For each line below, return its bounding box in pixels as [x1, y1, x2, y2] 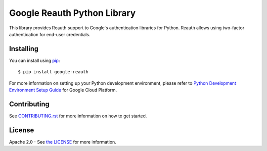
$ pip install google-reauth [18, 69, 89, 75]
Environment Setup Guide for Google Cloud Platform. [9, 87, 117, 93]
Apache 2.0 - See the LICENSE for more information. [9, 139, 116, 145]
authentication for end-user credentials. [9, 31, 90, 37]
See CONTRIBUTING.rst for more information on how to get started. [9, 113, 147, 119]
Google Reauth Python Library [9, 7, 136, 18]
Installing [9, 45, 39, 53]
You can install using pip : [9, 57, 60, 63]
